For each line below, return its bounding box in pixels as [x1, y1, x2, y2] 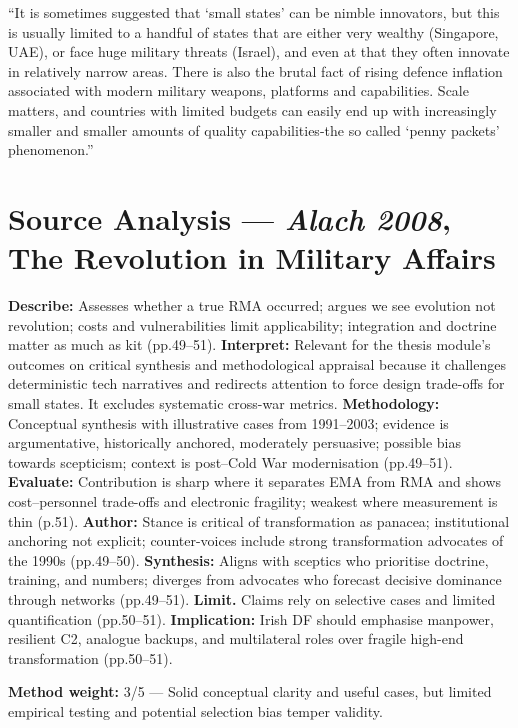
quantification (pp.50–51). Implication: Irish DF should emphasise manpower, [8, 608, 494, 629]
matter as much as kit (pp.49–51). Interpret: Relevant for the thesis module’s [8, 334, 491, 355]
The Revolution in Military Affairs [8, 237, 496, 278]
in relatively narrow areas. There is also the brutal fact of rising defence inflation [8, 60, 503, 81]
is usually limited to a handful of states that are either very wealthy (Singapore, [8, 21, 499, 42]
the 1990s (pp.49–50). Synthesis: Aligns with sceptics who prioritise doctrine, [8, 549, 489, 570]
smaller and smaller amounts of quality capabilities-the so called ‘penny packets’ [8, 119, 500, 140]
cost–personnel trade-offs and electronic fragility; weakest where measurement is [8, 491, 498, 511]
